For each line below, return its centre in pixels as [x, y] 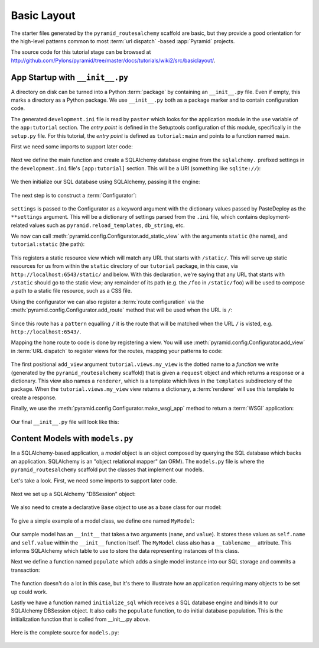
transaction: [25, 570]
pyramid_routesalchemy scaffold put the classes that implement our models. [108, 469]
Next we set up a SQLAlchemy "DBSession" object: [73, 494]
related [19, 225]
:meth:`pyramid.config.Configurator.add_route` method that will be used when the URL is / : [122, 310]
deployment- [275, 217]
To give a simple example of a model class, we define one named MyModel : [103, 521]
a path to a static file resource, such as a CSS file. [71, 291]
